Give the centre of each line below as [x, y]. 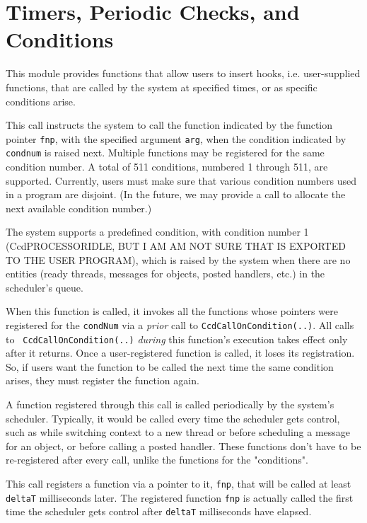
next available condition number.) [79, 208]
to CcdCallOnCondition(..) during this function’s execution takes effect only [177, 339]
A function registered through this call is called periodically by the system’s [170, 404]
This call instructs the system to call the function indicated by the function [169, 125]
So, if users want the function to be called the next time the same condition [170, 366]
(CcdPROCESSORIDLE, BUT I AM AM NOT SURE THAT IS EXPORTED [176, 245]
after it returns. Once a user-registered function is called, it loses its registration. [180, 353]
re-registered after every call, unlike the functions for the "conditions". [157, 460]
